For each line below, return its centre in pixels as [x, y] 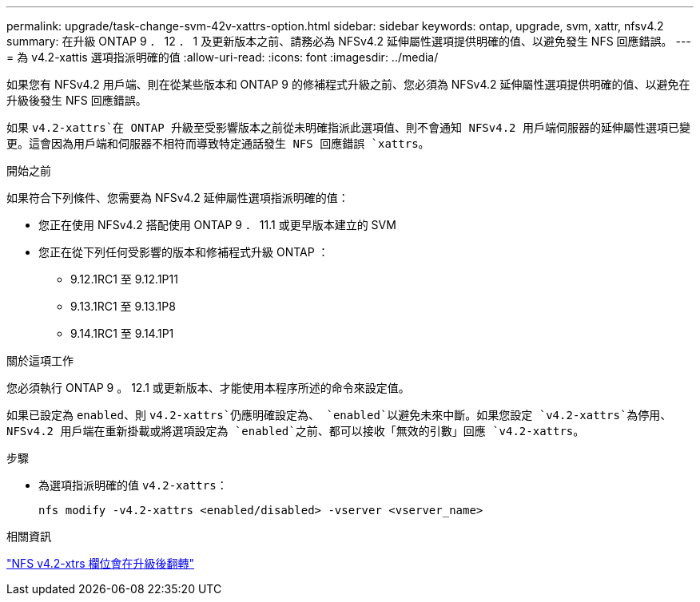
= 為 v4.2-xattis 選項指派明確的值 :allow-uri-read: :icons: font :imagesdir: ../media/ [223, 57]
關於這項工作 [40, 360]
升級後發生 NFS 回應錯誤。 [77, 100]
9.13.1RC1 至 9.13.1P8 [123, 306]
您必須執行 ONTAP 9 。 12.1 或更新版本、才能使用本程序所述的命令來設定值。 [208, 388]
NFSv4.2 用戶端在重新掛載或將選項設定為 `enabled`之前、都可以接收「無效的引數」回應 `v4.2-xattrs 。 [296, 431]
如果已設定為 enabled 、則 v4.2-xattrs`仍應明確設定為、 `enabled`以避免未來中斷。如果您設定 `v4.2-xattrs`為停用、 [339, 415]
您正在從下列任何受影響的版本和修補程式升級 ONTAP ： [184, 252]
